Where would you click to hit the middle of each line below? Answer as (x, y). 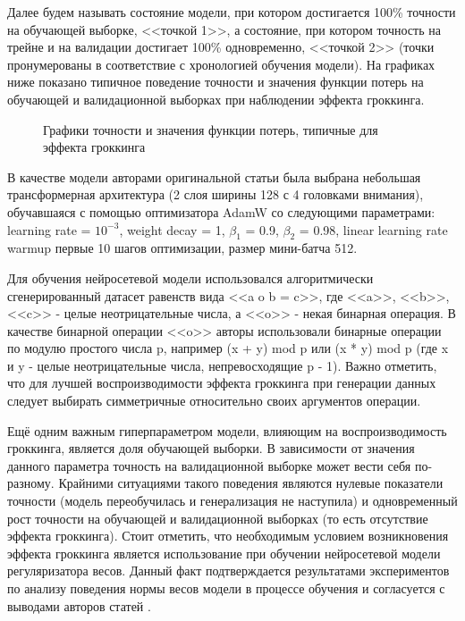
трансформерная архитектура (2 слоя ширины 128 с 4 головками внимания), (216, 194)
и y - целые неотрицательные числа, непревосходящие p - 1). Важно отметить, (222, 365)
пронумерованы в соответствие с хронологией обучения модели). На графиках (221, 64)
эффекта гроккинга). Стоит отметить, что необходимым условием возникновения (228, 536)
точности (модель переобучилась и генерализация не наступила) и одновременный (232, 501)
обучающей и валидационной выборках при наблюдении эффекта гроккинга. (216, 99)
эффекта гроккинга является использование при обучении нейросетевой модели (224, 553)
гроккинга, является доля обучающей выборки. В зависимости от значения (211, 448)
